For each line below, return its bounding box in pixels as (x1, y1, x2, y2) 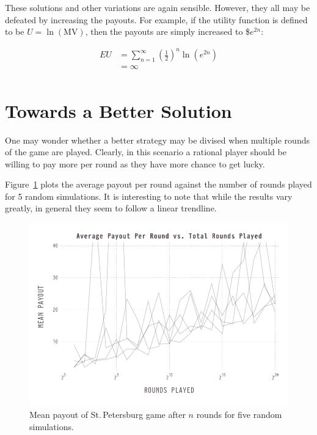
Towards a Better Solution (5, 98, 232, 123)
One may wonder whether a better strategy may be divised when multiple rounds (5, 133, 310, 146)
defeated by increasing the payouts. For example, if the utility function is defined (5, 13, 308, 26)
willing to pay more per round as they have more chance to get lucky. (5, 157, 265, 170)
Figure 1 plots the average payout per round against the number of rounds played (5, 178, 312, 191)
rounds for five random (196, 408, 282, 421)
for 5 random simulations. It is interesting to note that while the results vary (5, 189, 293, 202)
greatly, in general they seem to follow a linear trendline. (5, 202, 217, 214)
